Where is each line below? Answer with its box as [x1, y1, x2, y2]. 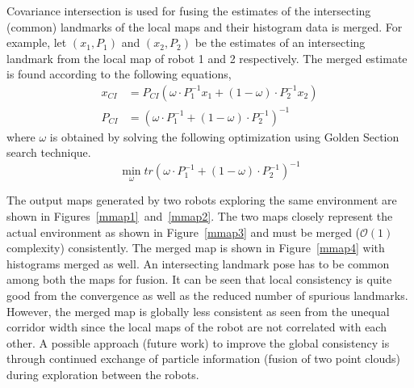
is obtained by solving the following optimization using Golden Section [49, 128, 399, 145]
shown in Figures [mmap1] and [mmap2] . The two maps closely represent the [6, 208, 393, 225]
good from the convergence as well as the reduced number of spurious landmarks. [6, 287, 408, 303]
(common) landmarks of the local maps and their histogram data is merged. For [6, 18, 403, 35]
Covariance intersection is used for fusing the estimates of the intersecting [6, 2, 371, 19]
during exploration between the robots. [6, 365, 199, 382]
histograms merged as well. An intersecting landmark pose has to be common [6, 255, 390, 272]
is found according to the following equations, [6, 65, 232, 82]
